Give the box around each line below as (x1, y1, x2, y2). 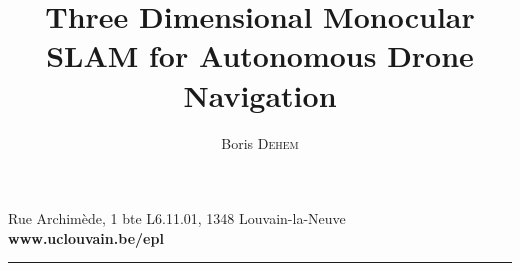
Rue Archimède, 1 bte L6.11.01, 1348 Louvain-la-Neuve (8, 208, 346, 229)
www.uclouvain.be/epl (8, 227, 164, 248)
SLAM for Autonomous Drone (46, 35, 474, 76)
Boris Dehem (221, 132, 299, 153)
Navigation (183, 74, 337, 115)
